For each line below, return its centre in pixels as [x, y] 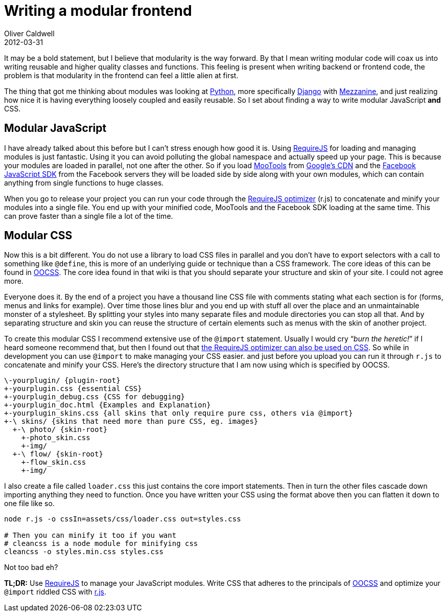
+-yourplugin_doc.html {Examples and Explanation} [108, 405]
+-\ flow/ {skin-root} [58, 454]
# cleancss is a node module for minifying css [101, 544]
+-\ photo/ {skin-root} [60, 430]
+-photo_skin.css [56, 438]
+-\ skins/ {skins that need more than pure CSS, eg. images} [131, 421]
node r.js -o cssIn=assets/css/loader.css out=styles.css [123, 519]
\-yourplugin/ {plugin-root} [62, 381]
